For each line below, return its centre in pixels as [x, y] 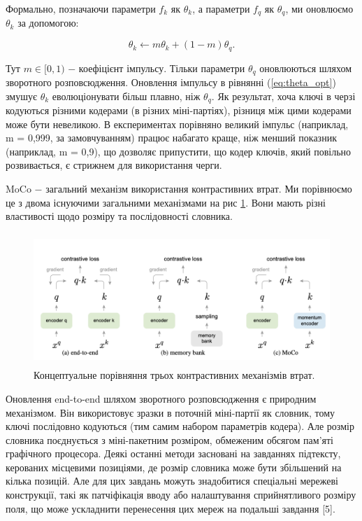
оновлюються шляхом [306, 68]
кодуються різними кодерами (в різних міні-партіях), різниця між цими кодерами [179, 110]
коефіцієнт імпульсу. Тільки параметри [162, 68]
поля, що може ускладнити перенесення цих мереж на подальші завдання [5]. [171, 508]
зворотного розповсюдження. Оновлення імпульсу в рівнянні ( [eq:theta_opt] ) [171, 82]
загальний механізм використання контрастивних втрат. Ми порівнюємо [199, 188]
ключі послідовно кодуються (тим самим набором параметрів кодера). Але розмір [180, 426]
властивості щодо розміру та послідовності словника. [119, 216]
